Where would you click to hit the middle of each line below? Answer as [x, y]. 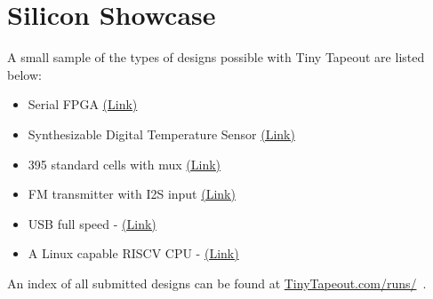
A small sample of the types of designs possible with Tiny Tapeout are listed [216, 57]
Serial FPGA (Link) [83, 104]
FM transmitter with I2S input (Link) [132, 194]
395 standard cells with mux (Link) [124, 164]
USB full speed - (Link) [92, 223]
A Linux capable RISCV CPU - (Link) [133, 253]
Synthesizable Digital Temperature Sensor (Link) [161, 134]
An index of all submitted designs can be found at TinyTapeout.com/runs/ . [217, 283]
